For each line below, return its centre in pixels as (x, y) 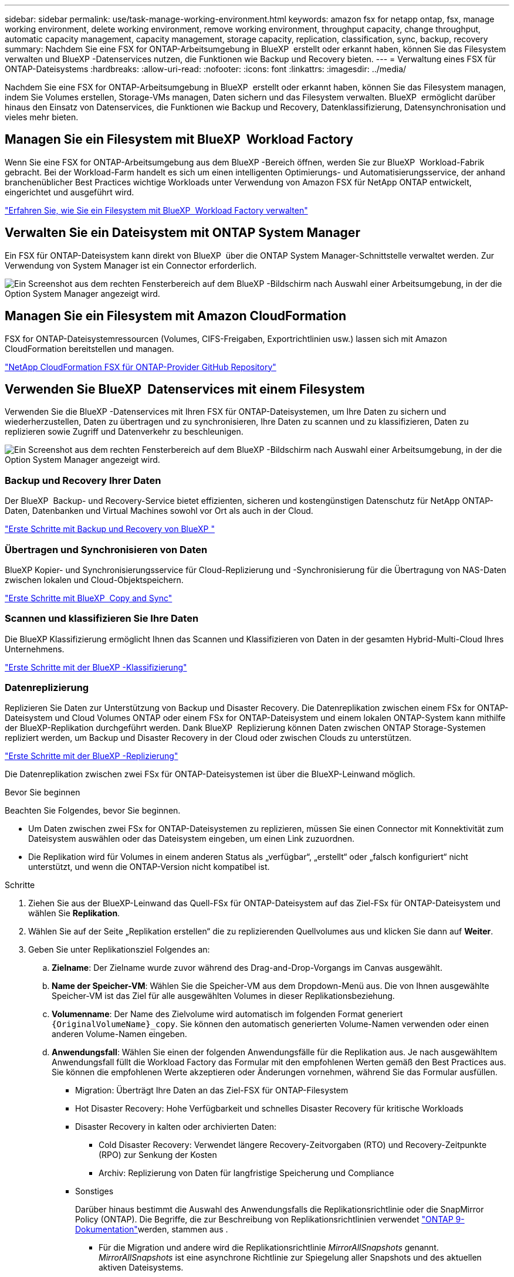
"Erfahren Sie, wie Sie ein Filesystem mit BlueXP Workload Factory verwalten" (156, 210)
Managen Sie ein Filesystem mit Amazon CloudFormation (176, 316)
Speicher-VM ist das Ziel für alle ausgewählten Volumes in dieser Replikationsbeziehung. (223, 996)
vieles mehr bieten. (42, 117)
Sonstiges (94, 1191)
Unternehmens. (35, 649)
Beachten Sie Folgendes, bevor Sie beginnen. (93, 811)
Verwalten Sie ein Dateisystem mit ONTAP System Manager (182, 233)
